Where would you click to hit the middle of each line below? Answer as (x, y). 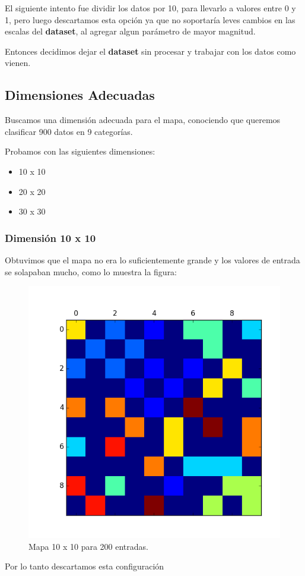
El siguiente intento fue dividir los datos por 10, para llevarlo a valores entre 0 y (150, 8)
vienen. (18, 63)
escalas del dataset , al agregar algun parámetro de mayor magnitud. (130, 31)
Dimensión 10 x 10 (50, 237)
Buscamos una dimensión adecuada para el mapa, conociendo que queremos (143, 120)
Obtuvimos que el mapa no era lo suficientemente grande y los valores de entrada (152, 259)
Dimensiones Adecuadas (80, 95)
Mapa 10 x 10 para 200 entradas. (88, 546)
